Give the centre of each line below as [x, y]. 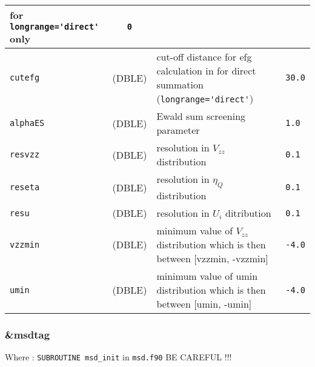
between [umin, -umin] [204, 304]
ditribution [248, 213]
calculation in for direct [206, 71]
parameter [178, 130]
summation [180, 84]
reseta [25, 187]
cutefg [25, 78]
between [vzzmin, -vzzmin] [212, 259]
